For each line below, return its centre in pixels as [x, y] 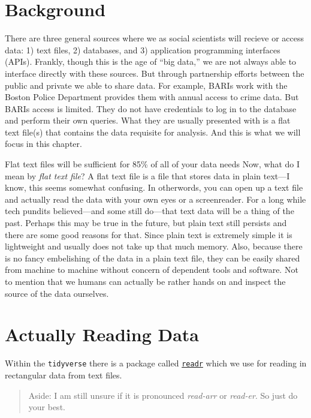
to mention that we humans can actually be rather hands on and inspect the [145, 281]
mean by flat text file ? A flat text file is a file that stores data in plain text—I [147, 175]
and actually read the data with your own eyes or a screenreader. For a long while [155, 199]
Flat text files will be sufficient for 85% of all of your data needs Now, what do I [153, 164]
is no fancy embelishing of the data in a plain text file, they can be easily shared [153, 258]
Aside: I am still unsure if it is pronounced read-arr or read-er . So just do [163, 395]
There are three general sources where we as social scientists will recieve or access [155, 38]
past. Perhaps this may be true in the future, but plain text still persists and [146, 223]
